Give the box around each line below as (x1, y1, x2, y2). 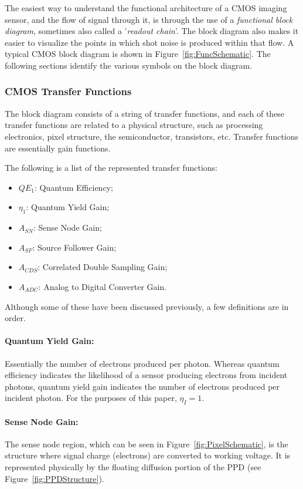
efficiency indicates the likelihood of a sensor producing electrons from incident (5, 369, 288, 381)
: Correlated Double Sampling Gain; (38, 261, 168, 273)
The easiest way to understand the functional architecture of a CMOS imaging (5, 2, 287, 14)
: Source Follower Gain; (32, 241, 117, 253)
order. (5, 312, 26, 324)
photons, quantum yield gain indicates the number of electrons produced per (5, 380, 280, 392)
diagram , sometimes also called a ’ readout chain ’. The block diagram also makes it (5, 25, 299, 37)
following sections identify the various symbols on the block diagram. (5, 59, 253, 71)
